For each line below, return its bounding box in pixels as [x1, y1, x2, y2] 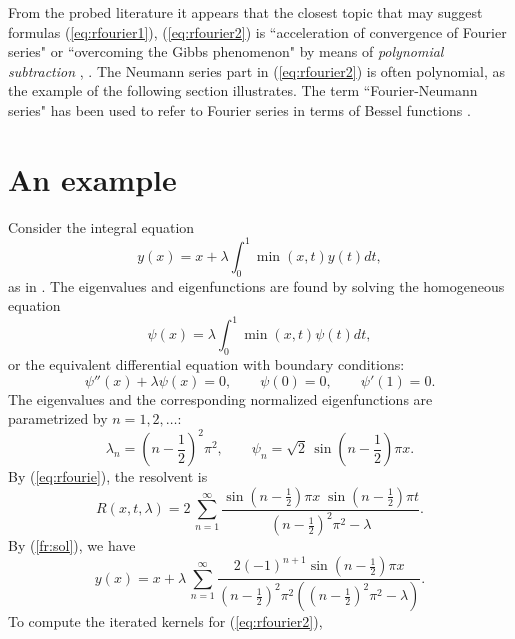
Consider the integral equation [8, 216, 195, 237]
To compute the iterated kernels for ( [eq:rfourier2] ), [8, 611, 323, 632]
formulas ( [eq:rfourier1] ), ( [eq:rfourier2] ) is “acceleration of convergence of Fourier [8, 21, 507, 42]
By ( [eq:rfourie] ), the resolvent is [8, 466, 208, 487]
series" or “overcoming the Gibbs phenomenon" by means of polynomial [8, 41, 444, 62]
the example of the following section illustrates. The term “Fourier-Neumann [8, 80, 478, 101]
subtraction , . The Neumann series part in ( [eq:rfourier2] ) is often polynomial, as [8, 60, 505, 81]
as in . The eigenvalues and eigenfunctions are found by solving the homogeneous [8, 275, 505, 296]
